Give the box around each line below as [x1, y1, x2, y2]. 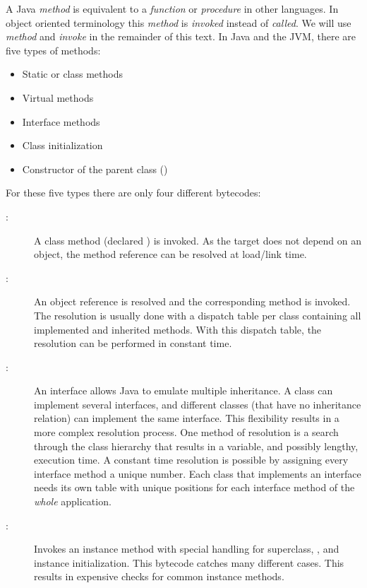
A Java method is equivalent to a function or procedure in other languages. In [6, 1, 339, 16]
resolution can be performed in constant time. [34, 336, 232, 351]
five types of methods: [6, 42, 101, 57]
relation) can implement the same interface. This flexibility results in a [34, 411, 339, 425]
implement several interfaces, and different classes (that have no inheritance [34, 396, 361, 411]
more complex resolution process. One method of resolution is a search [34, 425, 339, 440]
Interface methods [22, 114, 100, 129]
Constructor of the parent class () [22, 161, 168, 176]
